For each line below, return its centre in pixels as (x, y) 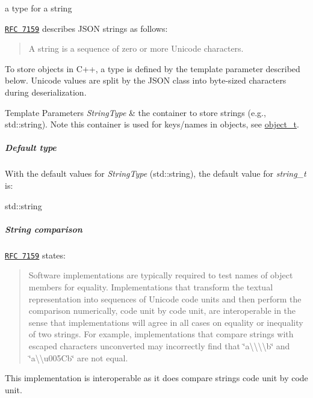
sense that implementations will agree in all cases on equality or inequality (166, 322)
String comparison (44, 229)
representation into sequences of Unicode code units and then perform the (165, 298)
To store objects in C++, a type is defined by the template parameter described (153, 68)
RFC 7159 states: (35, 255)
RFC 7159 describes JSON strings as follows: (86, 28)
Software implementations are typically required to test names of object (161, 275)
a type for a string (39, 8)
